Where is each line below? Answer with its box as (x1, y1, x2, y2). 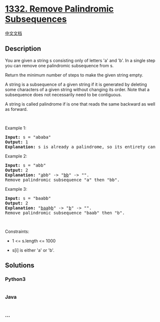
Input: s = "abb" (5, 162, 46, 168)
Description (5, 45, 41, 53)
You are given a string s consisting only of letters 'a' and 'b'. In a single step (5, 57, 156, 63)
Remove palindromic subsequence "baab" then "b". (5, 210, 125, 215)
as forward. (5, 106, 28, 112)
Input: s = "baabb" (5, 195, 51, 201)
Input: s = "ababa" (5, 134, 51, 140)
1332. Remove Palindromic (5, 3, 114, 15)
